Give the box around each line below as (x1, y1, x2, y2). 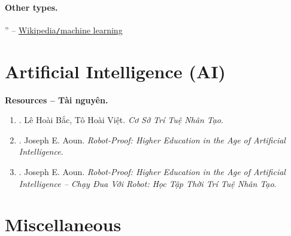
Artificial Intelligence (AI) (5, 59, 226, 83)
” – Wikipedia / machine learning (5, 23, 123, 36)
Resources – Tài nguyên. (5, 93, 108, 106)
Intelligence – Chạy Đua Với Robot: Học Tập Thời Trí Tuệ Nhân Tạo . (19, 177, 277, 189)
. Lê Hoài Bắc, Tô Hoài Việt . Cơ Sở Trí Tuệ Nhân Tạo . (19, 114, 223, 126)
